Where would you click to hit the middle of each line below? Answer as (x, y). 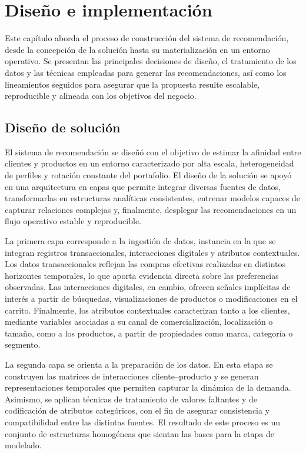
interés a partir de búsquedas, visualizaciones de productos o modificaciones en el (151, 299)
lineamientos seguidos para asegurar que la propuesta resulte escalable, (132, 84)
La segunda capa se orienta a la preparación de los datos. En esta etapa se (139, 364)
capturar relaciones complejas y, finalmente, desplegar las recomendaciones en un (151, 209)
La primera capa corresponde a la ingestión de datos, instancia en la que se (140, 241)
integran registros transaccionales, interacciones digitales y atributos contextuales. (152, 252)
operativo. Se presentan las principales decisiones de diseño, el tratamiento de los (151, 61)
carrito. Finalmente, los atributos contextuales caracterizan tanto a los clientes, (147, 310)
